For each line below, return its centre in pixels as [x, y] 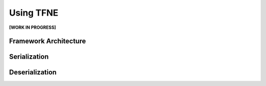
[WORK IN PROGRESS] [33, 27]
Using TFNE [34, 13]
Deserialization [33, 73]
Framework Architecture [48, 41]
